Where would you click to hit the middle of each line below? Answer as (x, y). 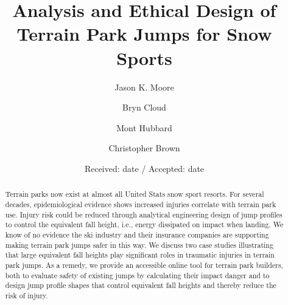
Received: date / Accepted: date (144, 168)
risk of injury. (26, 295)
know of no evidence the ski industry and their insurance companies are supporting (137, 234)
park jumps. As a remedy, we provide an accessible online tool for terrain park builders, (144, 265)
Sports (144, 57)
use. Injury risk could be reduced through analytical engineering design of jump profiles (144, 214)
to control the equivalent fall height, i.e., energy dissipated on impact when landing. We (144, 224)
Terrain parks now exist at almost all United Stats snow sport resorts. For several (135, 194)
